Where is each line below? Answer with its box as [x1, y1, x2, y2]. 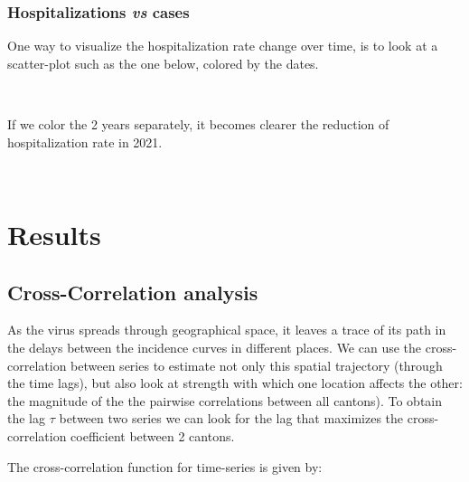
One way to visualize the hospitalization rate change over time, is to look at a [7, 36, 438, 55]
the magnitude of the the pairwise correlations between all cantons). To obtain [7, 391, 443, 410]
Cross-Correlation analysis [7, 278, 258, 306]
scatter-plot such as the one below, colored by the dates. [7, 53, 319, 72]
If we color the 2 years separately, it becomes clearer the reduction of [7, 115, 389, 133]
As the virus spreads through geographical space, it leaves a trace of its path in [7, 320, 446, 339]
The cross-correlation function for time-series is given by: [7, 457, 323, 476]
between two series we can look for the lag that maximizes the [59, 409, 404, 428]
